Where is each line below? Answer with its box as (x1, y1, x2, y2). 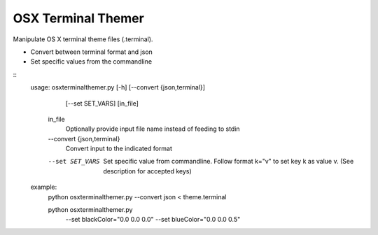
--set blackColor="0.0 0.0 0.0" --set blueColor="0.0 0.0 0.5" (65, 215, 241, 224)
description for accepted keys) (103, 166, 192, 175)
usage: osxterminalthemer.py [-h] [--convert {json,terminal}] (30, 83, 206, 92)
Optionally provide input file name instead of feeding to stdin (65, 124, 241, 133)
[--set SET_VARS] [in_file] (65, 99, 139, 108)
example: (30, 183, 57, 192)
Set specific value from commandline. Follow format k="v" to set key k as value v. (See (103, 157, 354, 166)
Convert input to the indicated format (65, 144, 173, 153)
